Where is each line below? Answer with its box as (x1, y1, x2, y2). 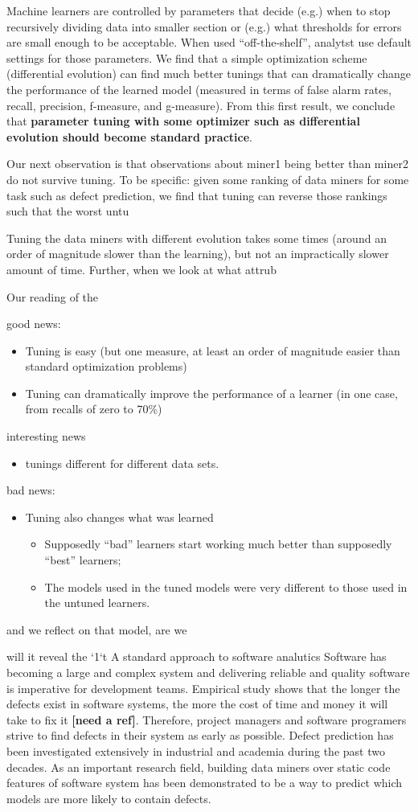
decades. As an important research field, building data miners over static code (6, 758, 391, 775)
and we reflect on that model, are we (6, 621, 187, 638)
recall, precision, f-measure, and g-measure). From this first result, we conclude (6, 96, 395, 113)
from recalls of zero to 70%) (25, 400, 162, 417)
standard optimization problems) (25, 358, 187, 375)
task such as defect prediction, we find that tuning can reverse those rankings (6, 187, 387, 203)
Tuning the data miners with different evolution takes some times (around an (6, 229, 387, 246)
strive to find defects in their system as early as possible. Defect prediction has (6, 727, 394, 744)
